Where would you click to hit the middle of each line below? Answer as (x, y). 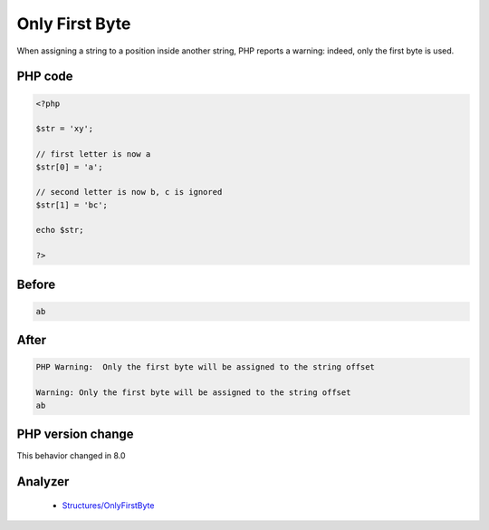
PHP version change (76, 434)
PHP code (45, 77)
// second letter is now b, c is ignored (129, 192)
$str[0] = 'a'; (69, 167)
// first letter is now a (93, 154)
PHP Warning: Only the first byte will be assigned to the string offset (206, 367)
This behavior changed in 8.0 (71, 456)
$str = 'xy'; (65, 129)
